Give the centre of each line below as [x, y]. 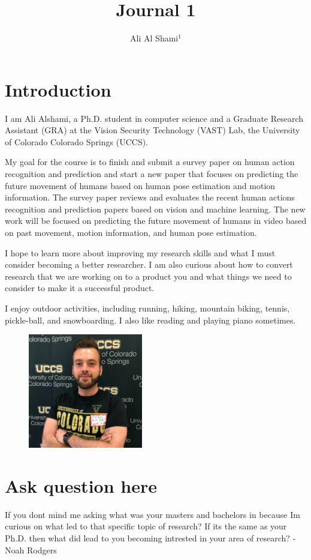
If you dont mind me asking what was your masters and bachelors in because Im [153, 514]
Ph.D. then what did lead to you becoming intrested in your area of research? [147, 538]
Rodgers [42, 549]
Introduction [58, 89]
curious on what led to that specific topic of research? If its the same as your [146, 526]
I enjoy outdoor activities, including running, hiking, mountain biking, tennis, [147, 308]
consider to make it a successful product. [80, 288]
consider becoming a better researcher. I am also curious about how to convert [149, 264]
